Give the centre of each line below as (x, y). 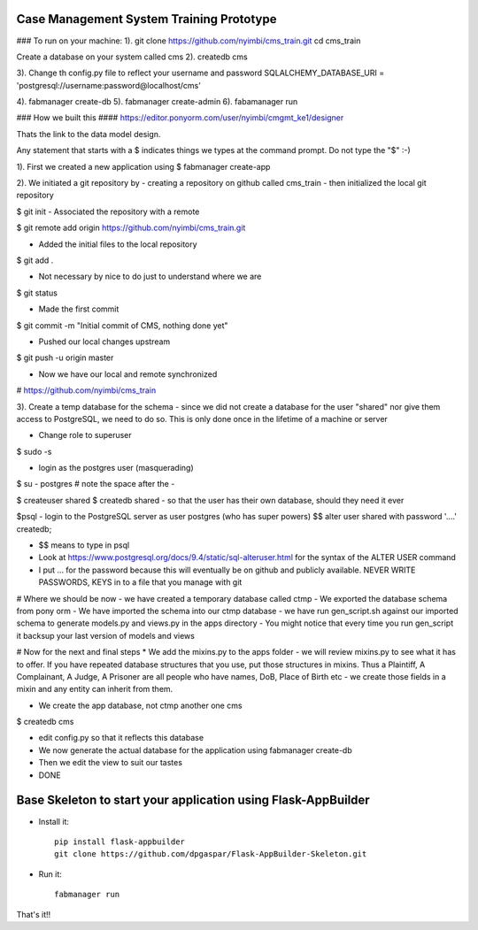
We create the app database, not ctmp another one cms (140, 705)
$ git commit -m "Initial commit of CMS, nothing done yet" (123, 325)
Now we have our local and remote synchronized (128, 374)
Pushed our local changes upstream (104, 342)
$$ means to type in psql (84, 545)
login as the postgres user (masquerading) (116, 468)
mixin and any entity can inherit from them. (95, 689)
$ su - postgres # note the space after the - (96, 484)
